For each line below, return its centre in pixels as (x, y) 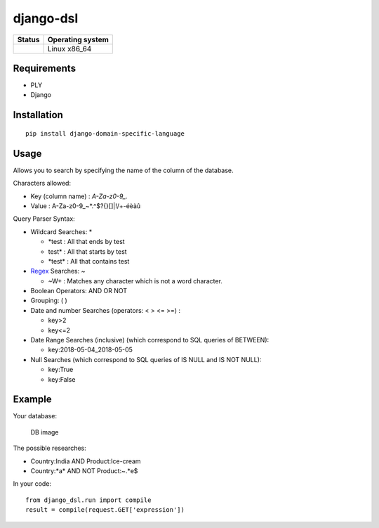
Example (32, 400)
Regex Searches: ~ (58, 271)
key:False (62, 379)
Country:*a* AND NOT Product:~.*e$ (84, 471)
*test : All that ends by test (87, 242)
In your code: (32, 484)
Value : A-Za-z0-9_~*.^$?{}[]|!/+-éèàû (86, 206)
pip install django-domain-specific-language (105, 133)
